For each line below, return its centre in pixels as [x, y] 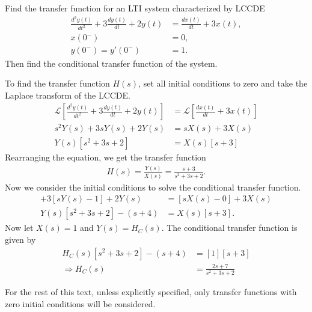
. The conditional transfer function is [229, 228]
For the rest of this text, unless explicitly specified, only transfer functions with [151, 292]
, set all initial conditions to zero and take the [223, 83]
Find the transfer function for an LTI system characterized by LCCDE [135, 8]
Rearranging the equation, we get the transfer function [106, 157]
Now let [19, 228]
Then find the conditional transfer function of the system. [111, 63]
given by [20, 239]
